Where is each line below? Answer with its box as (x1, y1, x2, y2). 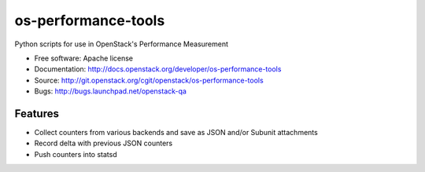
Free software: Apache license (34, 53, 134, 63)
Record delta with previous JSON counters (34, 138, 173, 148)
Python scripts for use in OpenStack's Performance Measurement (14, 39, 228, 49)
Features (14, 107, 59, 120)
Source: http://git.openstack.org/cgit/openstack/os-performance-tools (34, 75, 264, 85)
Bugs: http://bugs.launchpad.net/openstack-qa (34, 86, 187, 96)
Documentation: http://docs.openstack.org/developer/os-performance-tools (34, 64, 282, 74)
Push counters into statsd (34, 149, 117, 159)
